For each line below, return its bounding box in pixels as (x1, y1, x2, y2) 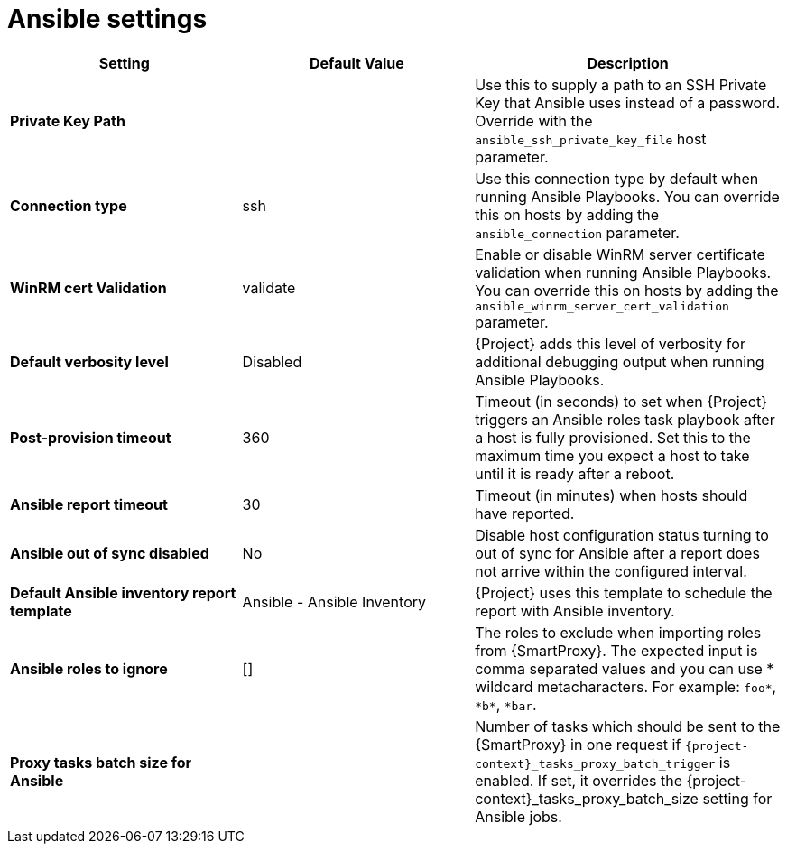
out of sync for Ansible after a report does (475, 543, 760, 562)
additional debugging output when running (475, 352, 764, 371)
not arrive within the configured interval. (475, 561, 747, 580)
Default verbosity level (10, 352, 169, 371)
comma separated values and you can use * (475, 659, 774, 678)
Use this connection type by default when (475, 169, 759, 188)
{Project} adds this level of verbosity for (475, 334, 745, 353)
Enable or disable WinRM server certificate (475, 245, 765, 264)
